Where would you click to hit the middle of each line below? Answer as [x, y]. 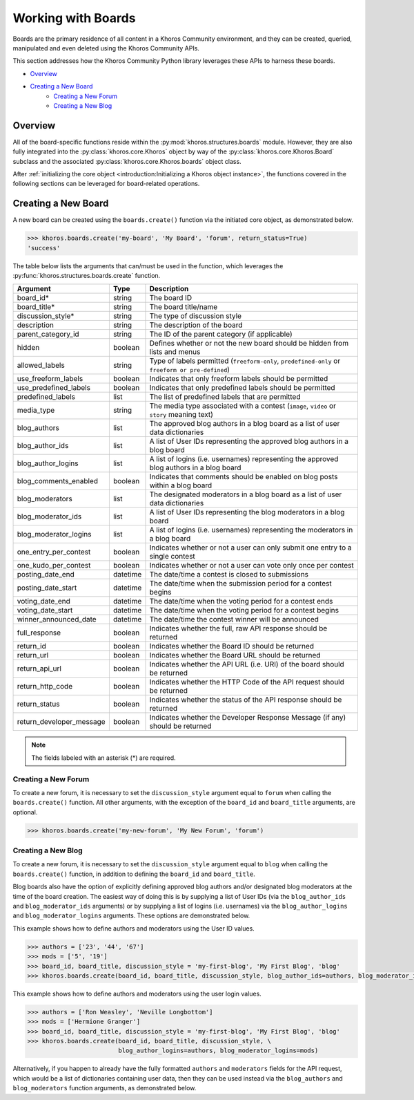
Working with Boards [74, 18]
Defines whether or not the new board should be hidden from [249, 344]
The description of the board [196, 325]
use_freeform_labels [50, 379]
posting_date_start [47, 588]
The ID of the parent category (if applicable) [221, 334]
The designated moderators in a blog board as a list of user [246, 494]
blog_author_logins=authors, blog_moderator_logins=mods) [218, 1051]
